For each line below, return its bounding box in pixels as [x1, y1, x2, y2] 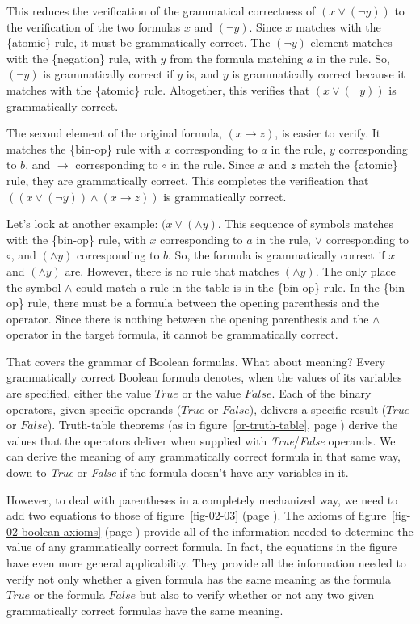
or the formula [33, 586, 105, 603]
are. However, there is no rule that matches [65, 262, 279, 279]
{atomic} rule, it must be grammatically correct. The [6, 34, 271, 51]
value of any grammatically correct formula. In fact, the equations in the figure [6, 538, 397, 555]
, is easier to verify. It [275, 124, 381, 141]
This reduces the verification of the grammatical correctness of [6, 2, 316, 19]
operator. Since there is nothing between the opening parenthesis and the [6, 310, 369, 327]
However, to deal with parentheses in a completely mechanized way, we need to [6, 491, 398, 508]
